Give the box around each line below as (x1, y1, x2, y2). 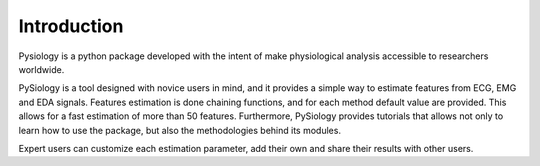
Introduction (18, 15, 124, 37)
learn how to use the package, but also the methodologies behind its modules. (18, 124, 342, 136)
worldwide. (18, 63, 65, 75)
